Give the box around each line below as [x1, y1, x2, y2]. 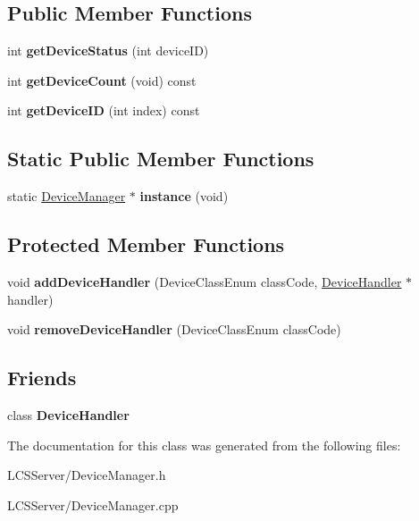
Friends [7, 364, 77, 391]
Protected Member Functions [7, 231, 285, 258]
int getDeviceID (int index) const [7, 101, 200, 120]
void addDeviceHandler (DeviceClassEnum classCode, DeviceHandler [7, 272, 402, 290]
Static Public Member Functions [7, 145, 314, 172]
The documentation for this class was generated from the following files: [7, 435, 401, 454]
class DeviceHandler [7, 405, 130, 424]
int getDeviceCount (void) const [7, 71, 197, 89]
